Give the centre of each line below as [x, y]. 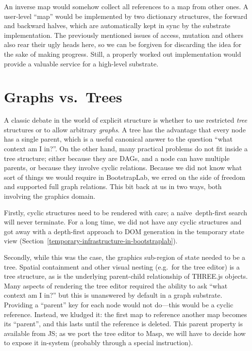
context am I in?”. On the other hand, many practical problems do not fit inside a [126, 149]
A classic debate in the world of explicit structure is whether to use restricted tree [126, 120]
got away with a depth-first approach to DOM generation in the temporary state [124, 231]
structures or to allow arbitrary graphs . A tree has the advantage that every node [125, 129]
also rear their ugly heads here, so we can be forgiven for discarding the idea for [123, 44]
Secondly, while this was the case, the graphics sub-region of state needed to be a [125, 257]
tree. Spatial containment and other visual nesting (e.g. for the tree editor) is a [122, 266]
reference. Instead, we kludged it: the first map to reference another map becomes [126, 314]
